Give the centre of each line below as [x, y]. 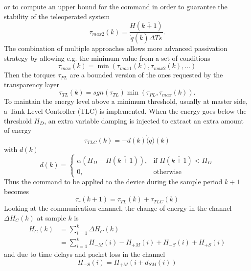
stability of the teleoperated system [57, 16]
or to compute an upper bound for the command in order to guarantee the [116, 6]
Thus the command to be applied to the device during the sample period [113, 182]
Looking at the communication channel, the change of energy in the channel [118, 208]
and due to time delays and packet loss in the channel [85, 254]
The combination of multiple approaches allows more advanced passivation [116, 48]
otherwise [168, 172]
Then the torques [30, 75]
